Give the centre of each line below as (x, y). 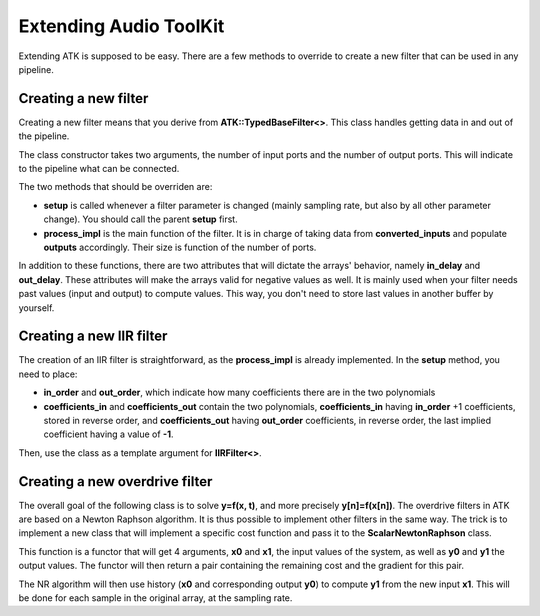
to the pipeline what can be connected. (99, 169)
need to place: (48, 374)
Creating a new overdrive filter (115, 481)
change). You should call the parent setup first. (141, 219)
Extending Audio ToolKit (121, 26)
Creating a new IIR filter (93, 336)
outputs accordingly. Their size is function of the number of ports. (180, 247)
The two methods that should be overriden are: (115, 187)
